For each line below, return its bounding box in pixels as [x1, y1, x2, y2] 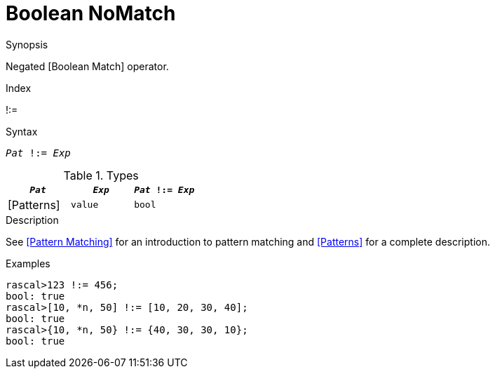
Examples [6, 257, 50, 269]
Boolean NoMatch [6, 1, 176, 25]
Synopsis [6, 38, 48, 51]
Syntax [6, 125, 38, 138]
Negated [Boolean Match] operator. [6, 60, 169, 72]
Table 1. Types [63, 168, 139, 182]
